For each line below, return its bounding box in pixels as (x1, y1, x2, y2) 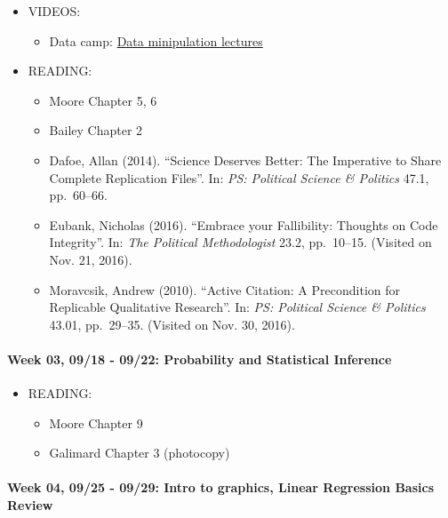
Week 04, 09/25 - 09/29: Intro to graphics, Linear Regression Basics (7, 478, 435, 497)
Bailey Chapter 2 (49, 121, 143, 139)
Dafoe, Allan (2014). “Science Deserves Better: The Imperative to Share (49, 150, 442, 169)
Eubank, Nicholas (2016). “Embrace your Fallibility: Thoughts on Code (49, 215, 438, 234)
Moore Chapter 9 (49, 413, 143, 432)
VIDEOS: (28, 2, 81, 20)
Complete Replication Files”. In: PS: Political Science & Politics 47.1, (49, 168, 429, 187)
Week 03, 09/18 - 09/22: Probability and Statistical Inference (7, 349, 392, 368)
